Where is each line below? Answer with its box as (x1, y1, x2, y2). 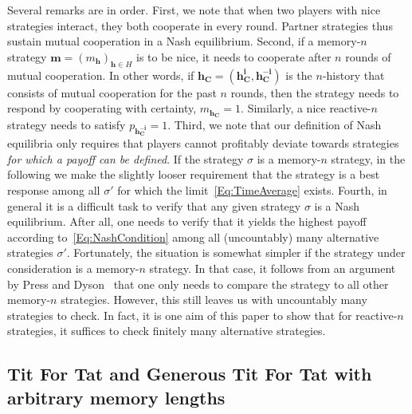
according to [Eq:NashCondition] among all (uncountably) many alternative (7, 228, 379, 245)
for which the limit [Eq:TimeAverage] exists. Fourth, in (117, 182, 387, 199)
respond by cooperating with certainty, (7, 100, 197, 116)
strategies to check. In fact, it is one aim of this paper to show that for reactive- (7, 306, 398, 323)
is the (285, 66, 312, 83)
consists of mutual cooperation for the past (7, 84, 217, 101)
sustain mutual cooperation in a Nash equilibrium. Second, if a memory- (7, 33, 361, 49)
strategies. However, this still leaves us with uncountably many (61, 291, 367, 308)
